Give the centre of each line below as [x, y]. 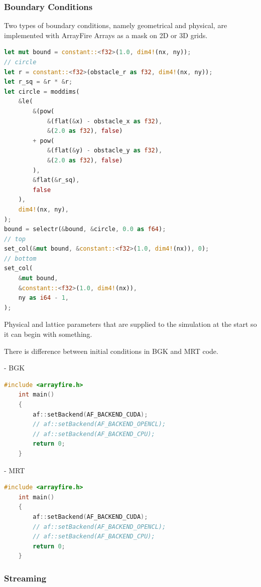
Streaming [25, 578]
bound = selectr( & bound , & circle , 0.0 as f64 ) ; [85, 229]
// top [15, 239]
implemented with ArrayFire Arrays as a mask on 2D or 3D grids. [106, 35]
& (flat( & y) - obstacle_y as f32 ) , [105, 151]
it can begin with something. [48, 334]
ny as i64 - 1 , [43, 298]
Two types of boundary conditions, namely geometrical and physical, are [116, 25]
